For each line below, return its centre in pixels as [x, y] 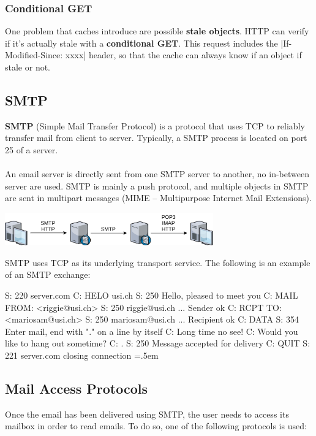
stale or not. [28, 67]
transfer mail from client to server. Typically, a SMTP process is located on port [156, 138]
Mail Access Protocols [77, 388]
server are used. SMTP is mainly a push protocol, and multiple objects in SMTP [157, 185]
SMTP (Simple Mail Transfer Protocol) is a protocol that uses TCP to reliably [155, 125]
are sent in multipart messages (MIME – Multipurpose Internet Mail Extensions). [158, 198]
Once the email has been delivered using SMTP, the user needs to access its [147, 414]
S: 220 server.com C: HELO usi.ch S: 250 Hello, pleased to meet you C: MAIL [152, 295]
